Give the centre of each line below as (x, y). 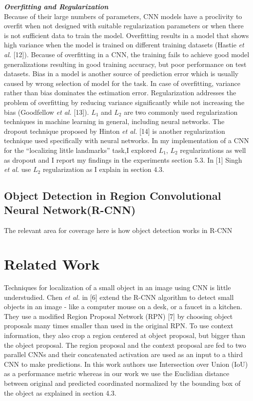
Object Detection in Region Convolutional (113, 196)
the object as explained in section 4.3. (60, 392)
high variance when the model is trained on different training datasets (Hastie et (124, 45)
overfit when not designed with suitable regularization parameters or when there (124, 26)
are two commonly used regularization (181, 112)
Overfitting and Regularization (56, 6)
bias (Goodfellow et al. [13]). (47, 112)
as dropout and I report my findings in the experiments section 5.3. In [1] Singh (123, 159)
